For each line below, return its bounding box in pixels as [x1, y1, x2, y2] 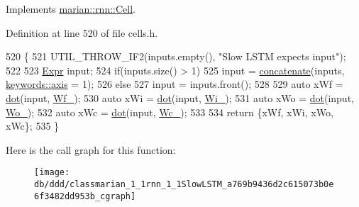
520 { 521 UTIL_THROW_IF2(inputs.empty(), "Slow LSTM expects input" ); [6, 49, 346, 64]
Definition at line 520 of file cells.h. [6, 25, 158, 40]
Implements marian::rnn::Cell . [6, 1, 136, 16]
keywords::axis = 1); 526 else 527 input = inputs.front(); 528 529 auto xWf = [6, 77, 343, 91]
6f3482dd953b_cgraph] [34, 191, 136, 201]
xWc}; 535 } [6, 118, 60, 133]
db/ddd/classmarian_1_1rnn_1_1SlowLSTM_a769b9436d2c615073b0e [34, 179, 334, 189]
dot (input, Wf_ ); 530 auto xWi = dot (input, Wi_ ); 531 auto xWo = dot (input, [6, 90, 354, 105]
